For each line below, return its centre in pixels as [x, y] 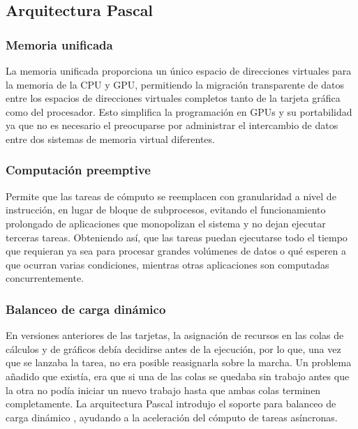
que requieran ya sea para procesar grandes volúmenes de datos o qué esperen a [176, 251]
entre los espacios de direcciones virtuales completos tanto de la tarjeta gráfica [173, 98]
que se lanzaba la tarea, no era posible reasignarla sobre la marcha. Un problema [179, 362]
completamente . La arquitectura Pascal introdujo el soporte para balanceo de [171, 404]
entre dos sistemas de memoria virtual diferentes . [110, 138]
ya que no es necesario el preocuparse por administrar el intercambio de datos [172, 125]
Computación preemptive [78, 170]
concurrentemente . [45, 278]
